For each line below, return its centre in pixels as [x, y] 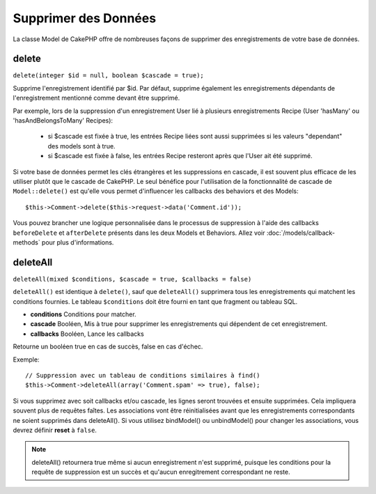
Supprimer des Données [85, 18]
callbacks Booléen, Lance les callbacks [87, 334]
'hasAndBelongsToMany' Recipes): [63, 121]
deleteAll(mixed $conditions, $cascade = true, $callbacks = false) [132, 279]
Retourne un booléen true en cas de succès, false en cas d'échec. [108, 347]
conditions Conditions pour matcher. [83, 314]
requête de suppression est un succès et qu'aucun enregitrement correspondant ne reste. [161, 472]
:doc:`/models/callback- [301, 233]
